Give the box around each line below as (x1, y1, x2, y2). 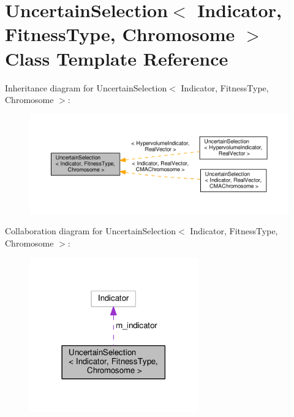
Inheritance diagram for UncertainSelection (5, 81, 167, 94)
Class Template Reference (5, 45, 228, 71)
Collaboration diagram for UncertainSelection (5, 224, 176, 237)
